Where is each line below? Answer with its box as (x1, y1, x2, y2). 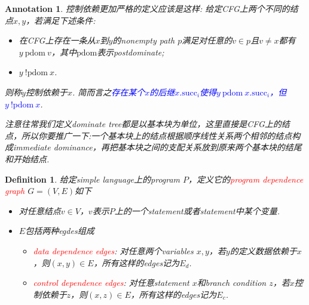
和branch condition (197, 276, 267, 289)
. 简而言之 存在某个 (72, 85, 145, 98)
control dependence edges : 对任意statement (33, 276, 189, 289)
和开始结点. (5, 152, 50, 165)
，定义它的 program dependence (188, 172, 304, 185)
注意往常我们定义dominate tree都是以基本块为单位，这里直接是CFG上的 (5, 118, 282, 130)
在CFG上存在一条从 (19, 34, 96, 47)
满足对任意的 (182, 34, 232, 47)
